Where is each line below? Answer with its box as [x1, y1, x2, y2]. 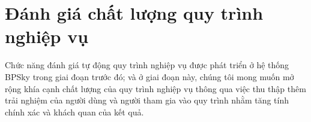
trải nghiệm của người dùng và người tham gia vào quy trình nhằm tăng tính [5, 94, 289, 106]
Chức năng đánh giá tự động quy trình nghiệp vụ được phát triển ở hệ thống [5, 59, 289, 71]
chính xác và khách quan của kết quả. [5, 105, 144, 118]
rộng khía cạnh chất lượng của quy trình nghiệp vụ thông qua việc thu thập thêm [5, 82, 306, 94]
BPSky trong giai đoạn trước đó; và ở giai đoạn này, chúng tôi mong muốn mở [5, 70, 294, 83]
